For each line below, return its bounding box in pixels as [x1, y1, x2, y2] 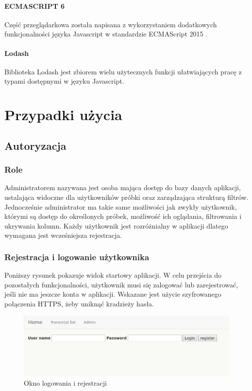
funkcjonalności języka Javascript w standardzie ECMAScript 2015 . [4, 29, 208, 39]
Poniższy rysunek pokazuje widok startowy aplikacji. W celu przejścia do [4, 270, 222, 280]
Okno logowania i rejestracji [24, 378, 107, 388]
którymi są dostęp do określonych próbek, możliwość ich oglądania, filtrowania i [4, 211, 242, 221]
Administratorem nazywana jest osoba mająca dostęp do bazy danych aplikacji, [4, 182, 241, 193]
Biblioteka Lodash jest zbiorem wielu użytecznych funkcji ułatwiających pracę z [4, 66, 242, 76]
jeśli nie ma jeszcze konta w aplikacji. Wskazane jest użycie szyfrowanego [4, 289, 221, 299]
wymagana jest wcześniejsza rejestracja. [4, 230, 122, 240]
